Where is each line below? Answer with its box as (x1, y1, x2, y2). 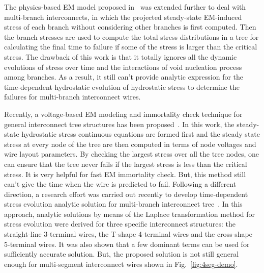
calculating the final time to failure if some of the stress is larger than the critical (4, 41, 257, 52)
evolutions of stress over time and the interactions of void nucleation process (4, 61, 242, 72)
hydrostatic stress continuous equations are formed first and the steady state (21, 129, 260, 139)
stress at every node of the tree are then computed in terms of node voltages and (4, 138, 256, 149)
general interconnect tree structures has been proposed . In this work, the (4, 118, 234, 129)
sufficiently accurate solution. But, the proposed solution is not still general (4, 249, 239, 259)
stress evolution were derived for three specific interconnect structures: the (4, 218, 236, 229)
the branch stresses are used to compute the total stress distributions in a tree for (4, 31, 259, 42)
